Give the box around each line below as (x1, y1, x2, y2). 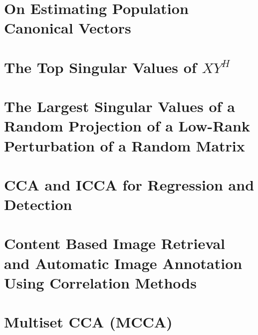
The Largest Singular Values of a (4, 96, 235, 116)
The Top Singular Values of (4, 56, 197, 77)
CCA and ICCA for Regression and (4, 174, 255, 194)
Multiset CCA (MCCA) (4, 311, 173, 332)
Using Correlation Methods (4, 272, 197, 292)
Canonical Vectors (4, 17, 131, 38)
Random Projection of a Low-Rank (4, 115, 250, 136)
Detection (4, 194, 72, 214)
